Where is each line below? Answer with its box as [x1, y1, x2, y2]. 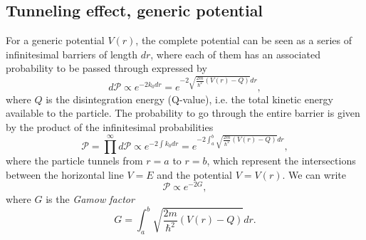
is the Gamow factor [46, 192, 135, 207]
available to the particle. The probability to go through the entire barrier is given [6, 105, 360, 120]
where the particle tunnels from [6, 152, 143, 167]
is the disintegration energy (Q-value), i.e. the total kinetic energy [46, 91, 333, 106]
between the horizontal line [6, 167, 124, 182]
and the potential [157, 167, 233, 182]
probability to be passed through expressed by [6, 61, 207, 75]
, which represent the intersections [206, 152, 356, 167]
